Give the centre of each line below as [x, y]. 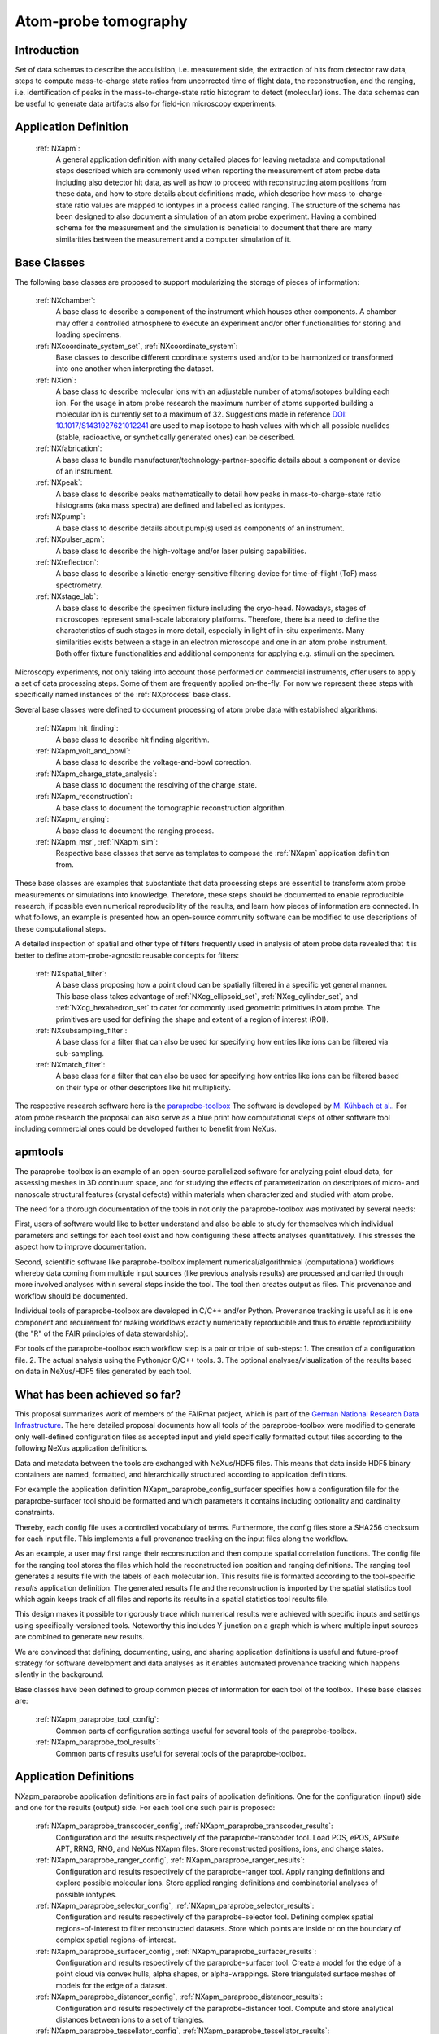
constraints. [35, 1512]
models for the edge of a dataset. [112, 1985]
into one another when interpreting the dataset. [135, 369]
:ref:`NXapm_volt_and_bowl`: [83, 751]
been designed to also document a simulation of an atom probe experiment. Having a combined [216, 216]
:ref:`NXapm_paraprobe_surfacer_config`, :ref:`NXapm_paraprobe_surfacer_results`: [176, 1951]
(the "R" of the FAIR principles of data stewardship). [102, 1333]
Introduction [47, 50]
